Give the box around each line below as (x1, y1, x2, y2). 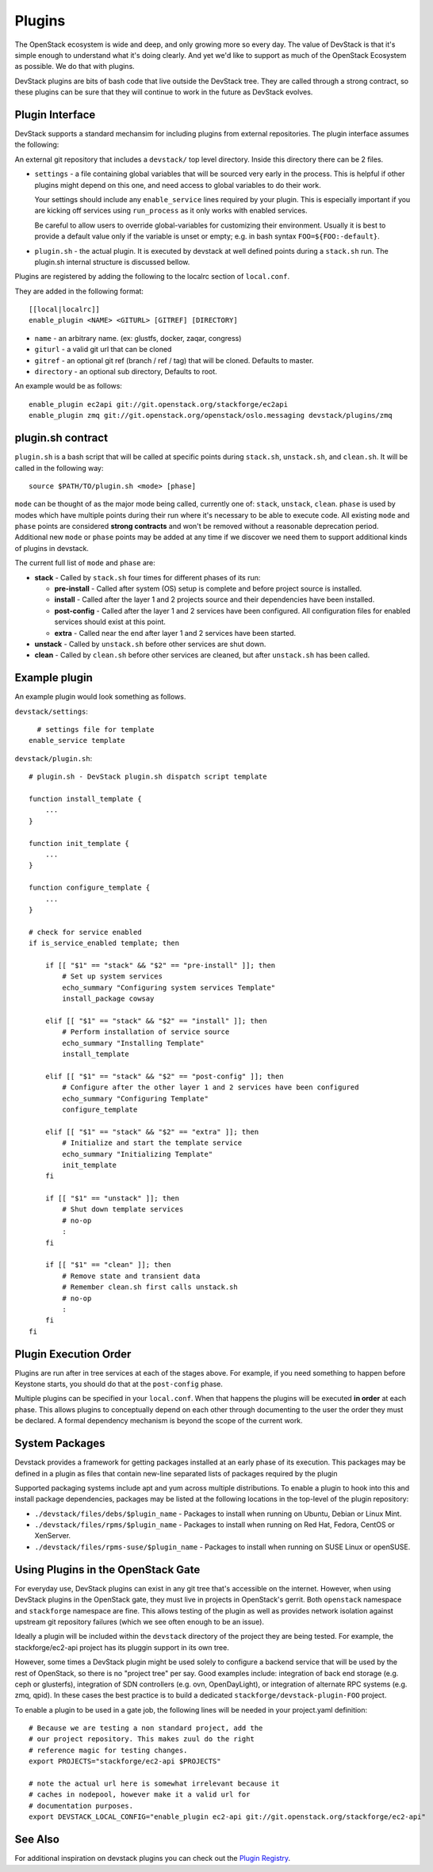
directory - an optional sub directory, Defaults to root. (34, 367, 217, 377)
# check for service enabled (29, 928, 142, 936)
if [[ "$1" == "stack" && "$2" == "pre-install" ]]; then (44, 960, 276, 970)
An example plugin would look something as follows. (14, 692, 186, 702)
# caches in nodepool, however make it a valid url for (29, 1790, 251, 1799)
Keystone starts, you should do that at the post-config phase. (14, 1380, 224, 1389)
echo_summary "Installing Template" (62, 1039, 205, 1047)
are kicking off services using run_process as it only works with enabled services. (34, 206, 308, 216)
